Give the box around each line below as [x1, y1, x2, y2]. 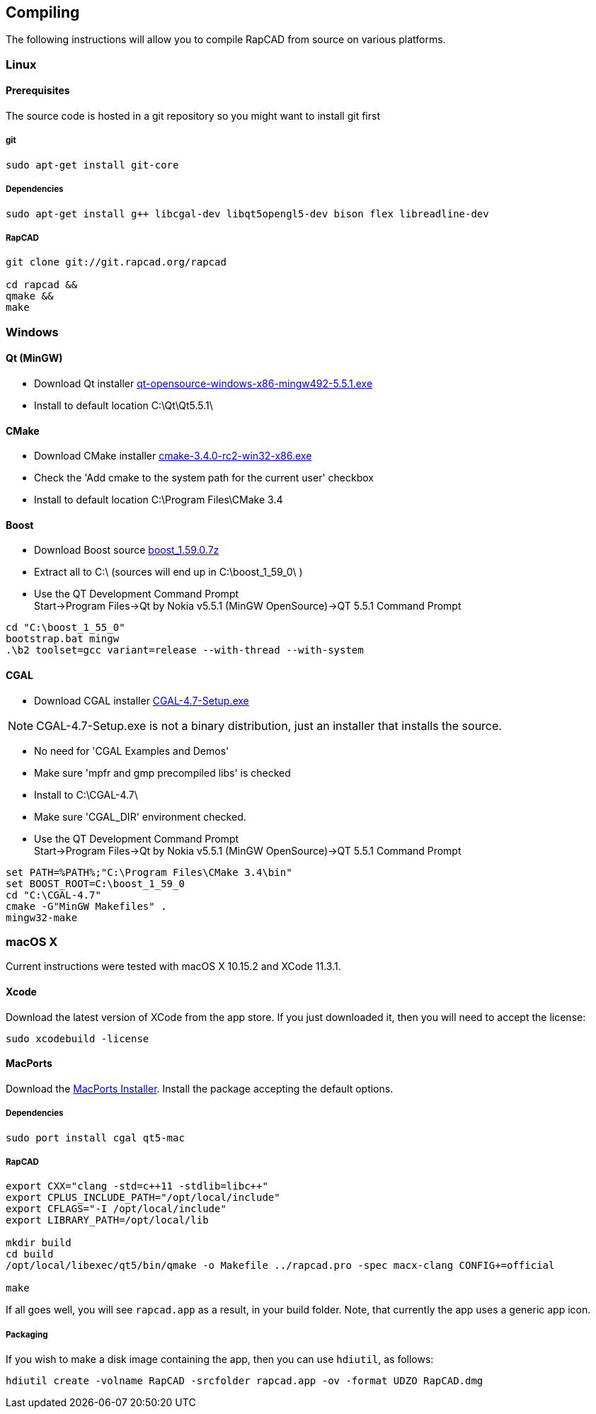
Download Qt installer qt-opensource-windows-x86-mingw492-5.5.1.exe [34, 377, 373, 389]
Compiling [6, 4, 80, 21]
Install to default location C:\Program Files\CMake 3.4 [34, 494, 283, 506]
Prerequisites [6, 84, 70, 97]
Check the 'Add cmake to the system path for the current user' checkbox [34, 472, 374, 484]
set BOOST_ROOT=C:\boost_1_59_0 [6, 877, 185, 889]
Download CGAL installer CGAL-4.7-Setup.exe [34, 694, 249, 707]
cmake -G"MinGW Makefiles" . [6, 900, 167, 912]
